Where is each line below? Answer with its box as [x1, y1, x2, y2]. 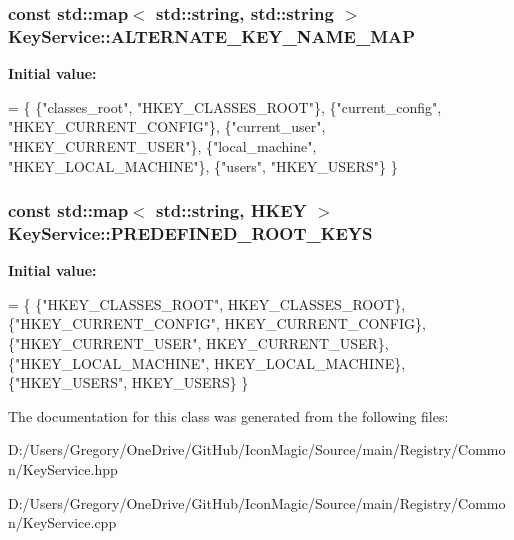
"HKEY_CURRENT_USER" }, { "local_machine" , [8, 135, 317, 156]
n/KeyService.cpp [8, 512, 117, 533]
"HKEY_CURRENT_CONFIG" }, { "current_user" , [8, 116, 326, 137]
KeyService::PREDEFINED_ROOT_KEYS [8, 220, 373, 245]
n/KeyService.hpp [8, 459, 118, 479]
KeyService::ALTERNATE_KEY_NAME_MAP [8, 23, 416, 48]
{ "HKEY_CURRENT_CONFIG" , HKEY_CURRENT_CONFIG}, [8, 313, 426, 334]
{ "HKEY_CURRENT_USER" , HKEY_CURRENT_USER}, [8, 333, 389, 354]
